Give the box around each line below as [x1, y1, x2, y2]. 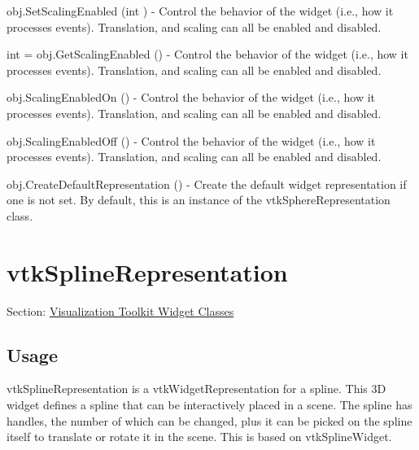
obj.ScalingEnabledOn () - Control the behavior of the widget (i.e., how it [7, 89, 376, 106]
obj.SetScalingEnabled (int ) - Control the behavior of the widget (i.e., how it [7, 2, 394, 19]
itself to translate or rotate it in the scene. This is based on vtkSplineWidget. [7, 428, 392, 445]
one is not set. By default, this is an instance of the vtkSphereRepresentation [7, 191, 391, 208]
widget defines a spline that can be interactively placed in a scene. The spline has [7, 396, 412, 413]
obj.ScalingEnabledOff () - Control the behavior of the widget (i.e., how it [7, 132, 376, 149]
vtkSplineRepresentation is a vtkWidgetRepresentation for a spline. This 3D [7, 380, 386, 397]
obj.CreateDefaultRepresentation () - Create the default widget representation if [7, 175, 407, 192]
